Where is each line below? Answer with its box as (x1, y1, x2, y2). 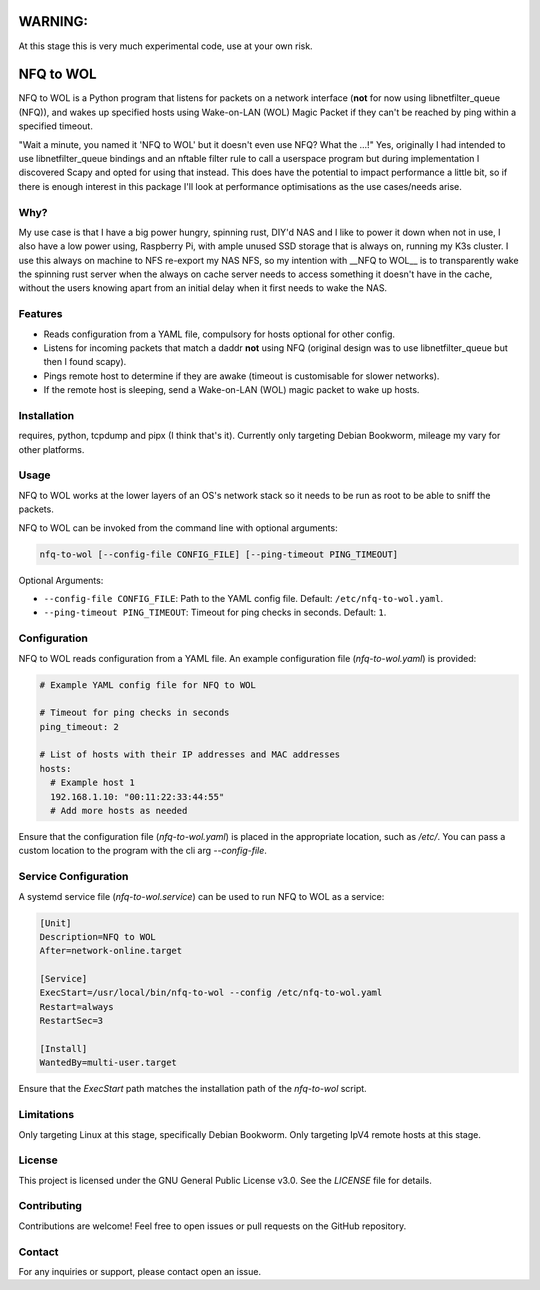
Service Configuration (18, 870, 129, 884)
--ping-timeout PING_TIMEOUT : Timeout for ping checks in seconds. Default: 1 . (43, 606, 387, 619)
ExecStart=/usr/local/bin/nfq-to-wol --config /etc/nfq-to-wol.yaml (39, 987, 383, 999)
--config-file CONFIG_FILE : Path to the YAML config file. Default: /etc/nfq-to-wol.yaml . (43, 592, 444, 604)
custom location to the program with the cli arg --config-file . (18, 845, 267, 857)
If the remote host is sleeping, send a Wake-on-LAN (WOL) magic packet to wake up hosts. (43, 384, 420, 396)
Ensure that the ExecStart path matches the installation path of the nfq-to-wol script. (18, 1083, 367, 1095)
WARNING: (18, 13, 89, 30)
